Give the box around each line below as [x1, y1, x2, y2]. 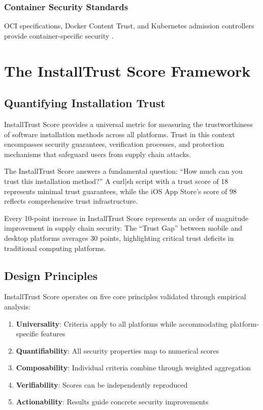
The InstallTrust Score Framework [4, 60, 251, 81]
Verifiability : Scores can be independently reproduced [16, 379, 188, 390]
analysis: [4, 301, 30, 311]
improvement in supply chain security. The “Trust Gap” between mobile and [4, 223, 243, 233]
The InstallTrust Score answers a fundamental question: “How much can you [4, 166, 243, 176]
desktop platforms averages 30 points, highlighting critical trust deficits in [4, 232, 234, 243]
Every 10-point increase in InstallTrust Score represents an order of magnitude [4, 212, 249, 223]
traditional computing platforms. [4, 242, 106, 253]
